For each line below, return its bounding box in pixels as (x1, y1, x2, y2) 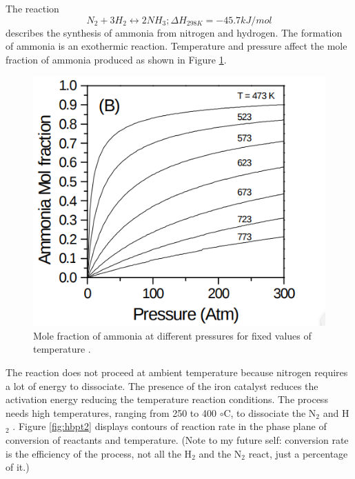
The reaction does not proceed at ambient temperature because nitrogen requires (6, 365, 348, 379)
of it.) (6, 460, 30, 474)
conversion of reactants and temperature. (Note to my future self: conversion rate (6, 432, 349, 447)
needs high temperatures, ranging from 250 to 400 (6, 405, 216, 420)
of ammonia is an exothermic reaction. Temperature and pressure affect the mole (6, 39, 347, 53)
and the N (199, 446, 242, 460)
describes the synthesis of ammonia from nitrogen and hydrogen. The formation (6, 25, 343, 39)
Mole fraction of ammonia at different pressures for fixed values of (33, 328, 312, 342)
